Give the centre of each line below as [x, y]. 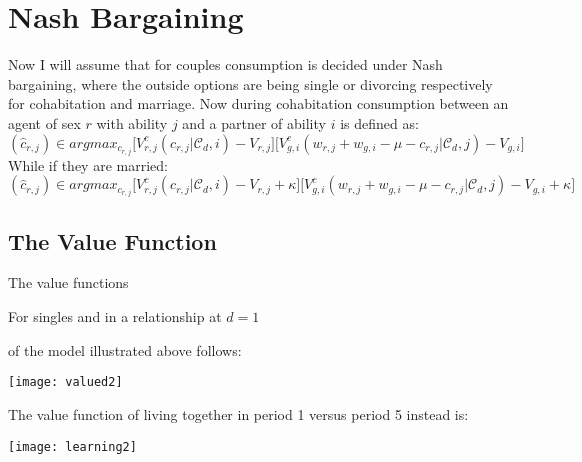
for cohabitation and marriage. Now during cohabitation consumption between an [258, 103]
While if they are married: [88, 164]
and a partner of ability [254, 122]
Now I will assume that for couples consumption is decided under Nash [225, 64]
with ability [132, 122]
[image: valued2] [65, 382]
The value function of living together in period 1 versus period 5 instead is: [238, 413]
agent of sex [44, 122]
